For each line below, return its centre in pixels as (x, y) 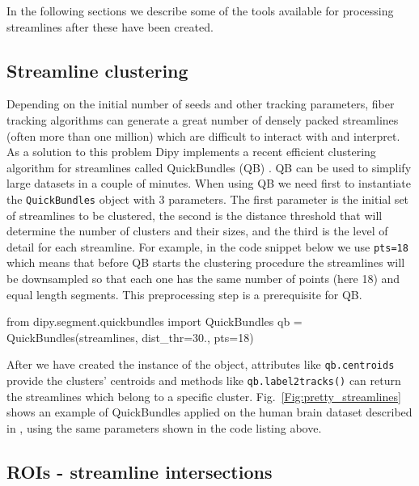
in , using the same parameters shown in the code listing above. (164, 427)
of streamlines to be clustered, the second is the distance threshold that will (195, 215)
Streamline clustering (97, 70)
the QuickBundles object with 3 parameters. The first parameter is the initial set (208, 199)
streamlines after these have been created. (110, 26)
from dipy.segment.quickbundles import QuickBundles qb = (154, 321)
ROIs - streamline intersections (140, 471)
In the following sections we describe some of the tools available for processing (200, 11)
